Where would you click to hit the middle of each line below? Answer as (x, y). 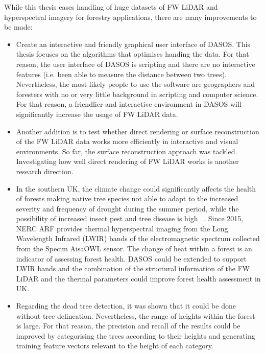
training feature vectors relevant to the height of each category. (115, 346)
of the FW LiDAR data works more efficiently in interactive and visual (127, 141)
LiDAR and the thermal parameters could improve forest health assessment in (138, 278)
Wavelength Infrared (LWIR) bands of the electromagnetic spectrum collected (138, 238)
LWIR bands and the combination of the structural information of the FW (133, 268)
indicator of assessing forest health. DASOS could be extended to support (131, 258)
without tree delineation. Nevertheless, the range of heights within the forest (136, 315)
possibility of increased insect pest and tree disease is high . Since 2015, (130, 218)
